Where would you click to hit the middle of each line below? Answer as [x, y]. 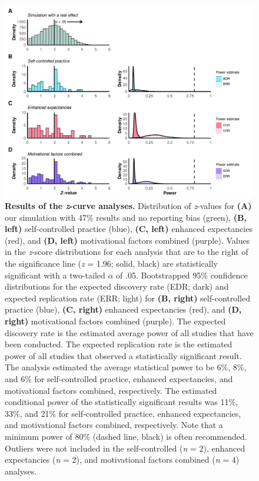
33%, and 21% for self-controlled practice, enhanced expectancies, [123, 413]
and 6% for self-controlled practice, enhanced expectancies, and [119, 379]
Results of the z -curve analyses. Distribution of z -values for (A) [128, 206]
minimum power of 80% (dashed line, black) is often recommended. [126, 436]
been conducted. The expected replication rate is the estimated [119, 344]
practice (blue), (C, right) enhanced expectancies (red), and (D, [123, 309]
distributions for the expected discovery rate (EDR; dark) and [117, 286]
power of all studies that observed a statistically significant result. [123, 355]
